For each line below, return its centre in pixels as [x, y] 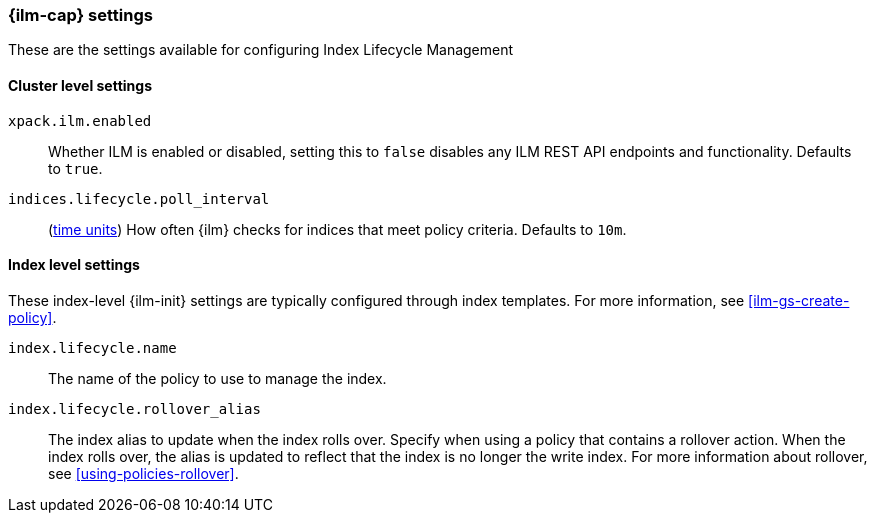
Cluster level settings [80, 85]
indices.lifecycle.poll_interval [139, 198]
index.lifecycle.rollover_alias [134, 408]
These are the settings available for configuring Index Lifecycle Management [261, 50]
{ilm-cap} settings [80, 15]
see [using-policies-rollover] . [143, 473]
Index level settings [74, 265]
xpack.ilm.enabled [80, 120]
